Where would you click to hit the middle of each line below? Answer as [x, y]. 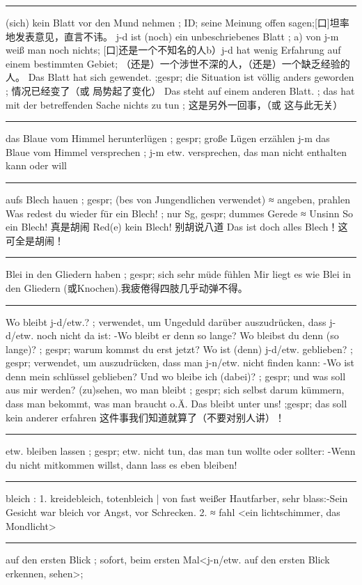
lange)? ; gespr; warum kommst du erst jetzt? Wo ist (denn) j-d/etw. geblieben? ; [179, 349]
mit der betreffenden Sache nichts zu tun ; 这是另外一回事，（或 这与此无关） [174, 104]
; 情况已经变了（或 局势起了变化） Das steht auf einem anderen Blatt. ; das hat [180, 90]
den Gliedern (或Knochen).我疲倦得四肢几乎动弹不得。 [127, 287]
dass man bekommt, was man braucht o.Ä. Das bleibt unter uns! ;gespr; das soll [176, 404]
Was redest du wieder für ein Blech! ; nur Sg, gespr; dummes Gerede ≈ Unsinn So [179, 213]
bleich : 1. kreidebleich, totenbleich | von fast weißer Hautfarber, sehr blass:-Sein [177, 498]
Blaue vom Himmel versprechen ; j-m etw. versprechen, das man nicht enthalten [176, 151]
